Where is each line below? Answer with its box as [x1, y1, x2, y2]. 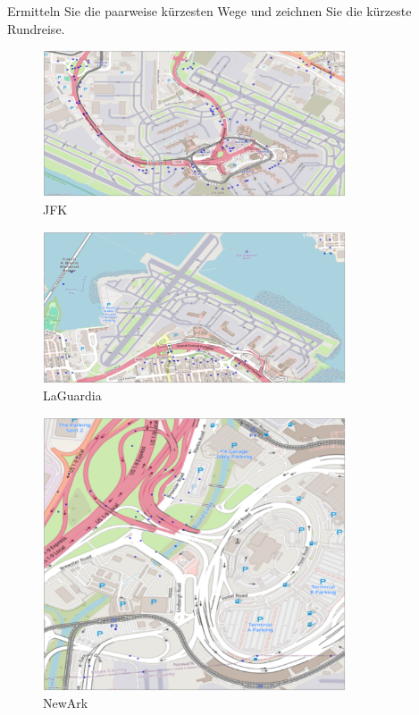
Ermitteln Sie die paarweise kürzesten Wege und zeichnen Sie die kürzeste [7, 2, 412, 20]
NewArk [43, 694, 88, 712]
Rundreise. [7, 19, 65, 38]
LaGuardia [43, 386, 102, 405]
